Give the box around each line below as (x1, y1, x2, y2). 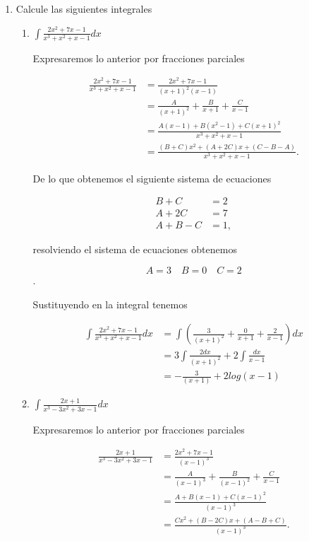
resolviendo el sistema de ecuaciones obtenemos (32, 242, 237, 257)
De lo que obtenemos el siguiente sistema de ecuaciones (32, 170, 272, 185)
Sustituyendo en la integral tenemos (32, 296, 188, 311)
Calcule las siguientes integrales (16, 1, 152, 16)
